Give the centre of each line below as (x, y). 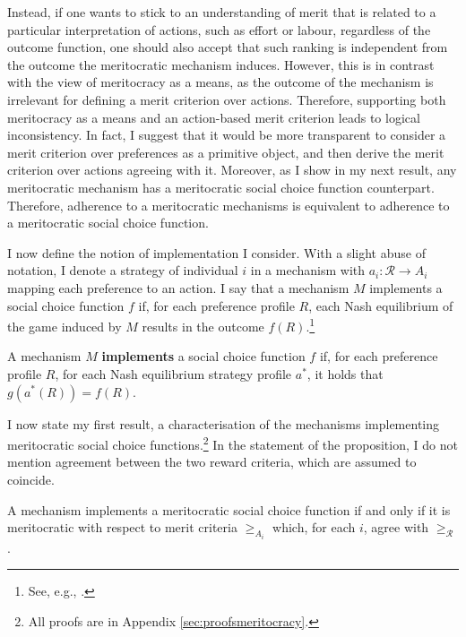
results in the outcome (203, 326)
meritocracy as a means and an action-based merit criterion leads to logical (214, 117)
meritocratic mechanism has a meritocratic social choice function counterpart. (221, 187)
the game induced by (65, 326)
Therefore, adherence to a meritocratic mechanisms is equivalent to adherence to (229, 205)
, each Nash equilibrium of (381, 305)
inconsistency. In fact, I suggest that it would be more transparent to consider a (227, 135)
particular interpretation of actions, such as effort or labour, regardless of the (219, 29)
